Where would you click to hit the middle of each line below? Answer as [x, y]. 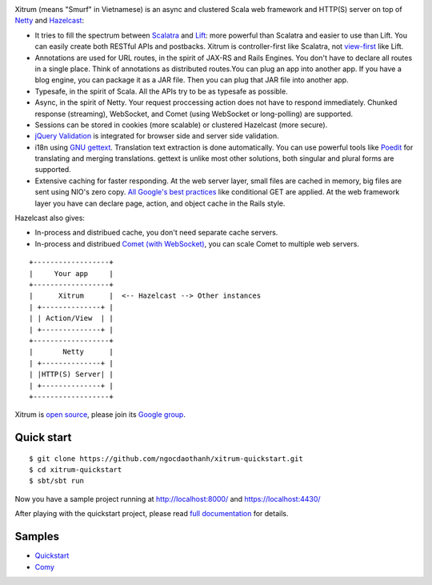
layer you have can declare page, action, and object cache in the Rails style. [160, 203]
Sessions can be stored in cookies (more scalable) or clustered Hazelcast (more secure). [181, 125]
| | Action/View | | [71, 319]
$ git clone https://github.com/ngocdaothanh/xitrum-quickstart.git [166, 459]
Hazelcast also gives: [50, 218]
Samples [37, 537]
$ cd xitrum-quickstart [76, 470]
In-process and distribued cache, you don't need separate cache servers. [156, 233]
